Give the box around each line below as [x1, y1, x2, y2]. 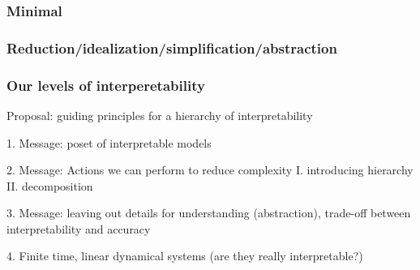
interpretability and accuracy [6, 220, 151, 237]
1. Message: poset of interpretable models [6, 134, 212, 151]
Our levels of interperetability [6, 75, 205, 95]
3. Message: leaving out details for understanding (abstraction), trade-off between [6, 204, 411, 221]
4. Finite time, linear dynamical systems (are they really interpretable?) [6, 247, 363, 264]
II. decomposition [6, 177, 93, 194]
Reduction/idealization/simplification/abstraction [6, 37, 337, 58]
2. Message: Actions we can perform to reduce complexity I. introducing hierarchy [6, 161, 414, 178]
